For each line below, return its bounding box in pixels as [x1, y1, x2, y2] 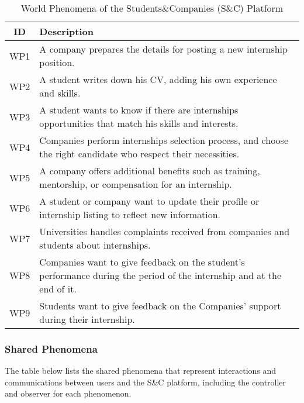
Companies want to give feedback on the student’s [39, 255, 245, 268]
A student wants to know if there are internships [39, 103, 239, 116]
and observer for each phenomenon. [5, 387, 132, 399]
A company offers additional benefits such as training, [39, 164, 260, 177]
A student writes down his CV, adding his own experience [39, 73, 277, 86]
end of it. [39, 282, 77, 295]
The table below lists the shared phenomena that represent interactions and [5, 364, 277, 377]
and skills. [39, 86, 81, 99]
